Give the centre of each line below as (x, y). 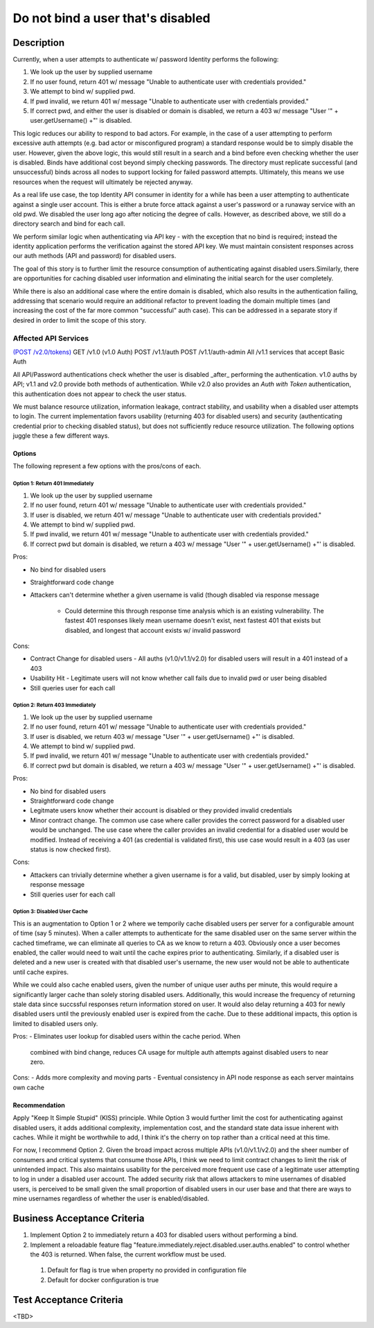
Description (39, 43)
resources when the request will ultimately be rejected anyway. (103, 182)
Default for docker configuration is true (103, 1279)
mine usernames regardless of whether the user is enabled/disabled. (111, 1199)
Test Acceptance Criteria (68, 1300)
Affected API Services (51, 338)
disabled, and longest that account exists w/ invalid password (153, 630)
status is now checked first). (71, 849)
